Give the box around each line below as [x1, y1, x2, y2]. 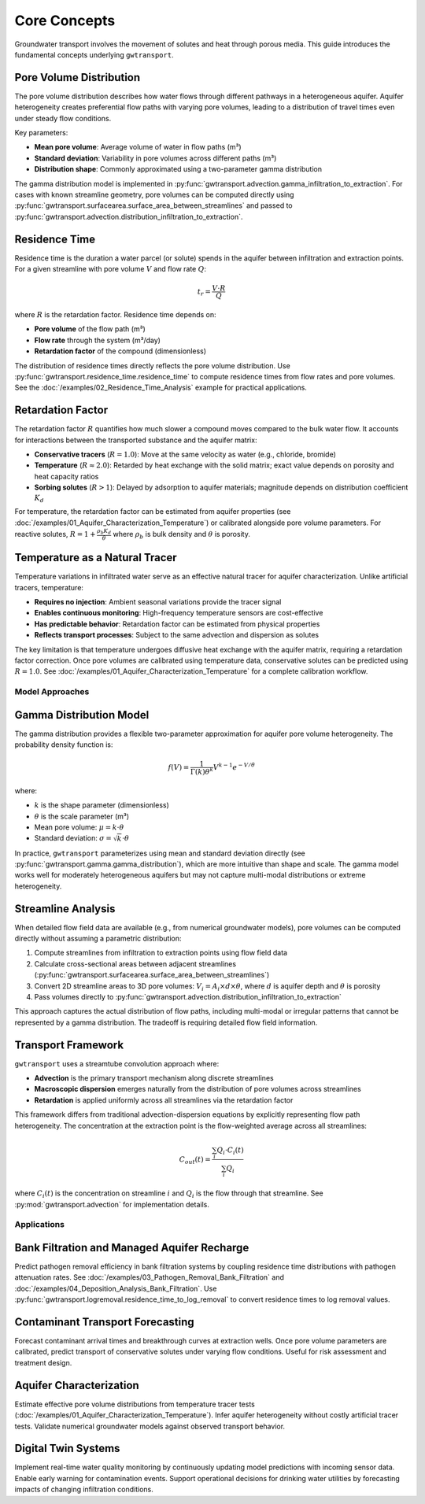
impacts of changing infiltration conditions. [14, 1484, 153, 1495]
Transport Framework [14, 1038, 124, 1051]
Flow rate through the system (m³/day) [34, 335, 161, 345]
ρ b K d [97, 527, 112, 536]
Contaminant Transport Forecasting [14, 1315, 194, 1328]
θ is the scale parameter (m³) [34, 811, 130, 821]
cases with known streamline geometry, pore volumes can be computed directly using [14, 190, 294, 199]
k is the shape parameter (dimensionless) [34, 800, 169, 810]
